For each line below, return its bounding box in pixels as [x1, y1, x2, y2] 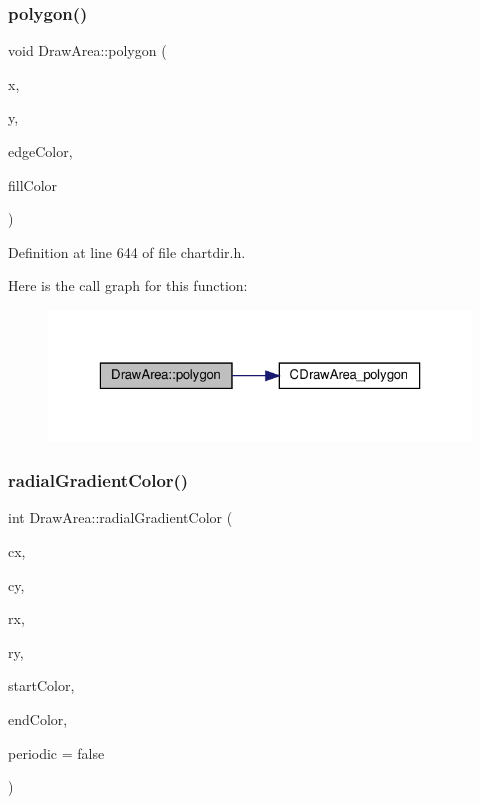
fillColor [8, 174, 58, 195]
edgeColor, [8, 141, 73, 161]
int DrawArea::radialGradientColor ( [8, 507, 233, 528]
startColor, [8, 675, 75, 696]
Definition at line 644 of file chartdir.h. [8, 241, 246, 262]
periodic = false [8, 742, 105, 763]
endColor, [8, 709, 68, 730]
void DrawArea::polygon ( [8, 40, 167, 61]
